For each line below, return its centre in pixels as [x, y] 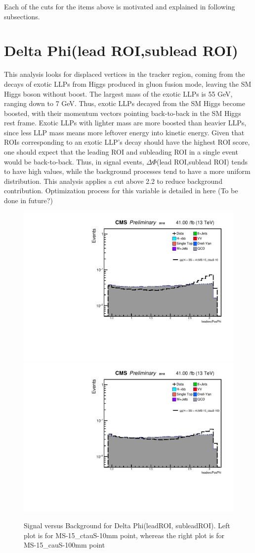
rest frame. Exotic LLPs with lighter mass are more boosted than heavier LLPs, [125, 123]
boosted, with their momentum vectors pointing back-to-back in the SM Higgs [123, 113]
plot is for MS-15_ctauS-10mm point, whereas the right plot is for [124, 535]
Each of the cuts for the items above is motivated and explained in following [120, 6]
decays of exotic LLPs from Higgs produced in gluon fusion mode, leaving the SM [128, 83]
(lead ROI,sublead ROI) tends [202, 161]
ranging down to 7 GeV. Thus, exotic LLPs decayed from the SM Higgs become [125, 103]
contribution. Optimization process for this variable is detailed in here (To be [121, 191]
